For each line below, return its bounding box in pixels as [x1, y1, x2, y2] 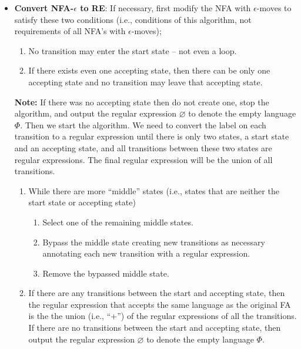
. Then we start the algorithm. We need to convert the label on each [20, 118, 266, 131]
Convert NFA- [14, 2, 74, 14]
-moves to [256, 2, 292, 14]
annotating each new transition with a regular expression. [42, 247, 250, 260]
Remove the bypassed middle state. [42, 267, 169, 279]
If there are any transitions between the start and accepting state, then [28, 287, 285, 299]
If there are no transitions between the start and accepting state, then [28, 321, 281, 334]
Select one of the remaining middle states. [42, 215, 193, 228]
